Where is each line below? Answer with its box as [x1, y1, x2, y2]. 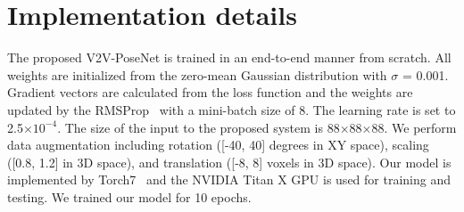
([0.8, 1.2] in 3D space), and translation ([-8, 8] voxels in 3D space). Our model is [7, 152, 452, 171]
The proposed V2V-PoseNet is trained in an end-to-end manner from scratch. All [7, 48, 452, 67]
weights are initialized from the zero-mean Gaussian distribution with [7, 65, 387, 84]
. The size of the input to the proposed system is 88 [57, 118, 340, 136]
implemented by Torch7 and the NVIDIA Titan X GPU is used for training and [7, 170, 451, 189]
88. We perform [371, 118, 457, 136]
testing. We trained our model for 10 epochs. [7, 187, 252, 206]
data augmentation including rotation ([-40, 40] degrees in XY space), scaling [7, 135, 429, 154]
